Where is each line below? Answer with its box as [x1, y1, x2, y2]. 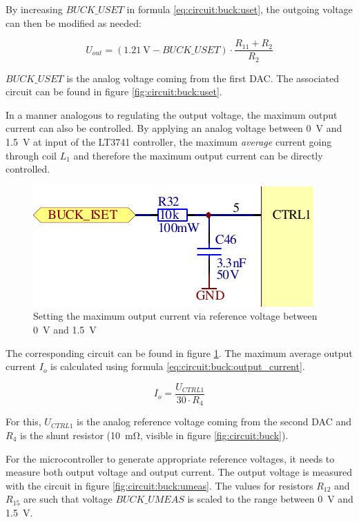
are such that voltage [23, 492, 113, 506]
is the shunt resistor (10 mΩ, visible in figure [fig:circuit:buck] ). [19, 427, 289, 442]
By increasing [6, 2, 63, 16]
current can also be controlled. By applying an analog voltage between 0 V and [6, 121, 342, 135]
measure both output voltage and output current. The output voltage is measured [6, 465, 353, 479]
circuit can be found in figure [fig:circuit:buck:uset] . [6, 84, 222, 99]
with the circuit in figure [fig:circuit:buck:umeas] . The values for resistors [6, 478, 313, 492]
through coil [6, 148, 57, 162]
